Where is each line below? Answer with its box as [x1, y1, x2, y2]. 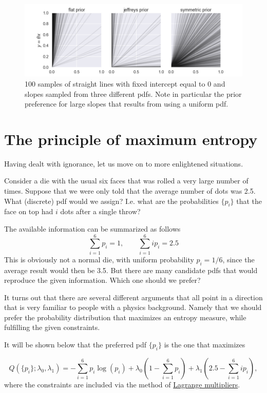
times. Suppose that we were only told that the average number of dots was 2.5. [4, 185, 256, 196]
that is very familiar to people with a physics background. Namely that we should [4, 302, 262, 313]
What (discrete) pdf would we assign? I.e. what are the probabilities [4, 195, 219, 206]
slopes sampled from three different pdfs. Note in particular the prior [25, 88, 242, 99]
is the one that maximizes [164, 339, 245, 350]
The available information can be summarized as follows [4, 223, 181, 234]
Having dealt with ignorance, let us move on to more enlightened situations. [4, 158, 243, 169]
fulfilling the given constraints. [4, 322, 100, 333]
